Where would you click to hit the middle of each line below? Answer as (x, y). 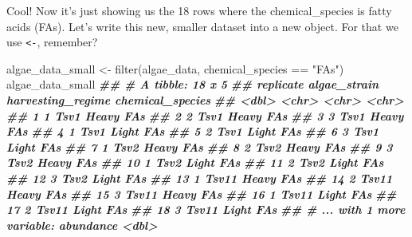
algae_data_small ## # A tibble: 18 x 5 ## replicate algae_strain (193, 84)
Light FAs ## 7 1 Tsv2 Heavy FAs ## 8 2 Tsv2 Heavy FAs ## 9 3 (200, 146)
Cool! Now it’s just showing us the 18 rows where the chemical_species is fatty (199, 10)
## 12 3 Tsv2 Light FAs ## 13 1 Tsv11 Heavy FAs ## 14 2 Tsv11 (200, 178)
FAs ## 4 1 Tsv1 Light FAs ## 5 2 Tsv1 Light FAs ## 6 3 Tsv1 (193, 131)
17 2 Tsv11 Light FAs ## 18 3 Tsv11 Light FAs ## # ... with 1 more (206, 209)
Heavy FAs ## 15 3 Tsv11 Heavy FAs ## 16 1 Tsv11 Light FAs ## (202, 194)
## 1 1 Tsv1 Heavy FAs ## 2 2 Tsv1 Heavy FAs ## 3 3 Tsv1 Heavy (205, 115)
